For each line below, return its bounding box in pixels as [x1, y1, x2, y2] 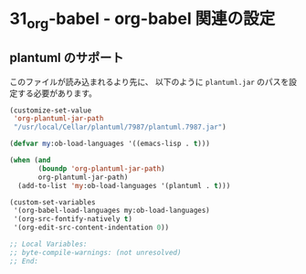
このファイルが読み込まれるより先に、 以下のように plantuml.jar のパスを [9, 76, 290, 87]
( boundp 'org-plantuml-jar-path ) [37, 163, 166, 174]
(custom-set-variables [9, 197, 96, 206]
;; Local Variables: [9, 239, 89, 249]
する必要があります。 [16, 88, 98, 99]
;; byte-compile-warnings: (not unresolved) [9, 248, 182, 257]
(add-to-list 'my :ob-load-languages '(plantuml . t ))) [17, 181, 231, 190]
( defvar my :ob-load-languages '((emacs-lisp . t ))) [9, 139, 210, 149]
